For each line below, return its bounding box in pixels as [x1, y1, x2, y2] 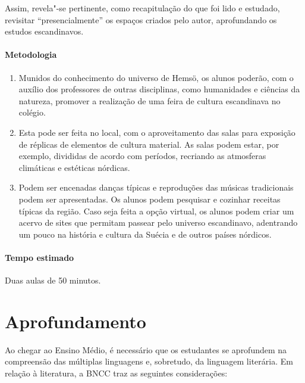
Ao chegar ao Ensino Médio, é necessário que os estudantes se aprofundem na [5, 343, 287, 356]
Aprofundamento [5, 309, 146, 333]
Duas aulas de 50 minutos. [5, 274, 101, 287]
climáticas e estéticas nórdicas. [18, 161, 130, 173]
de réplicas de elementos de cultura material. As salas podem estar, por [18, 138, 279, 150]
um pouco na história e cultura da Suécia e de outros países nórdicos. [18, 228, 272, 240]
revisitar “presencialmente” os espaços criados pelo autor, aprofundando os [5, 13, 277, 26]
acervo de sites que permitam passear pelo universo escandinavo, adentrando [18, 216, 298, 229]
